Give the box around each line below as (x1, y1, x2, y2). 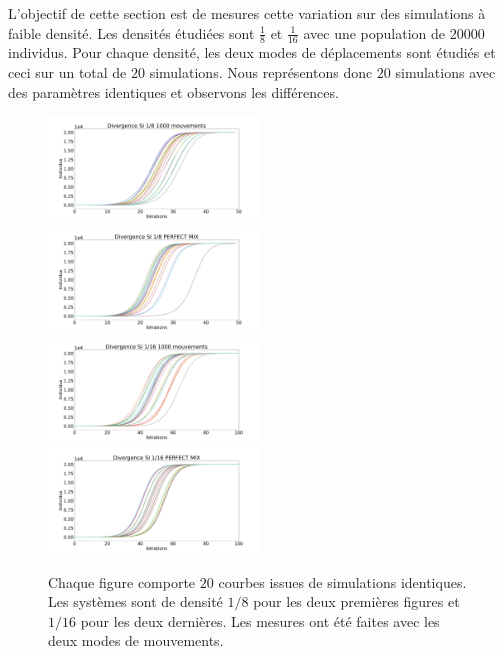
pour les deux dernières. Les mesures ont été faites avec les (80, 610, 440, 631)
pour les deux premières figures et (253, 591, 460, 612)
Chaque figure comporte (48, 571, 196, 592)
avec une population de (303, 22, 445, 43)
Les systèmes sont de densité (48, 591, 223, 612)
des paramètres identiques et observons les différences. (8, 81, 339, 102)
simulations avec (395, 62, 496, 83)
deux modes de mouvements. (48, 630, 224, 651)
